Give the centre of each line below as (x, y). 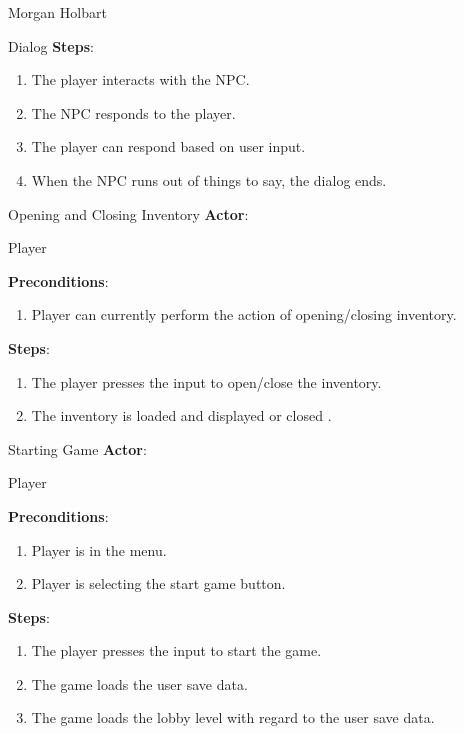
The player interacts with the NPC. (140, 79)
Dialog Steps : (51, 45)
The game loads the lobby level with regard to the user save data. (233, 717)
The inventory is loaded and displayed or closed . (181, 415)
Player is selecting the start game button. (158, 583)
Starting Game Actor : (77, 448)
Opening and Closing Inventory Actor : (128, 213)
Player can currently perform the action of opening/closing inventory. (244, 314)
